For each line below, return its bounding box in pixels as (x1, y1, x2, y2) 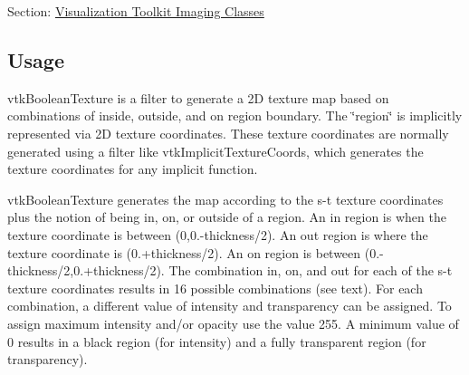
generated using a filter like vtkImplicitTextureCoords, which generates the (7, 141, 424, 160)
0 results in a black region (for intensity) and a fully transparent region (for (7, 332, 426, 351)
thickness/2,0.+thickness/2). (7, 261, 165, 280)
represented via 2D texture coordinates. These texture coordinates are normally (7, 123, 449, 142)
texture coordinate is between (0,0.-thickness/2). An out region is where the (7, 225, 428, 244)
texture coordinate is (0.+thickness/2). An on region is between (7, 243, 361, 262)
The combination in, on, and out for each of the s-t (168, 261, 453, 280)
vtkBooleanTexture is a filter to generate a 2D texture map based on (7, 88, 389, 107)
